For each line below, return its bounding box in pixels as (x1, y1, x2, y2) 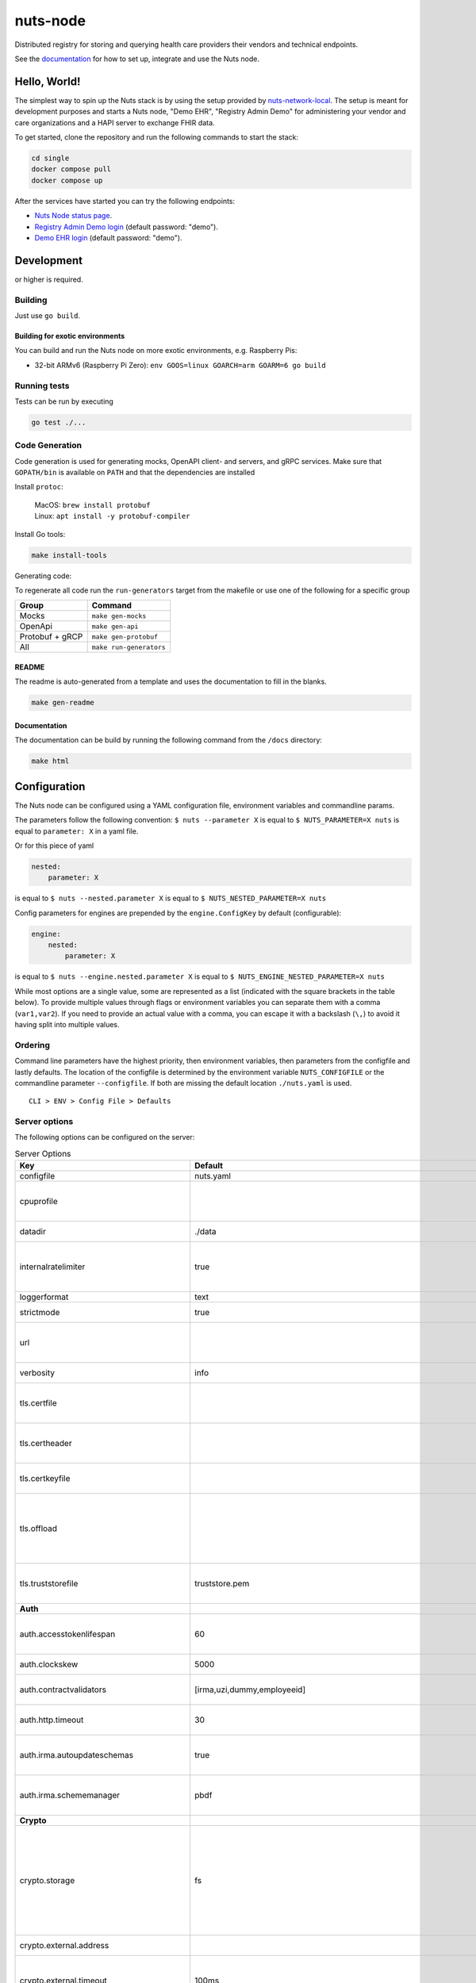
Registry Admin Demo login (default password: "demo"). (34, 222, 218, 232)
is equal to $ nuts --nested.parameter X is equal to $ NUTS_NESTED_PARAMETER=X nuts (14, 893, 327, 903)
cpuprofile (19, 1196, 59, 1207)
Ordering (14, 1039, 51, 1050)
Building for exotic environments (14, 331, 125, 340)
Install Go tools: (14, 529, 66, 539)
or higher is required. (14, 274, 83, 284)
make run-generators (91, 642, 166, 651)
